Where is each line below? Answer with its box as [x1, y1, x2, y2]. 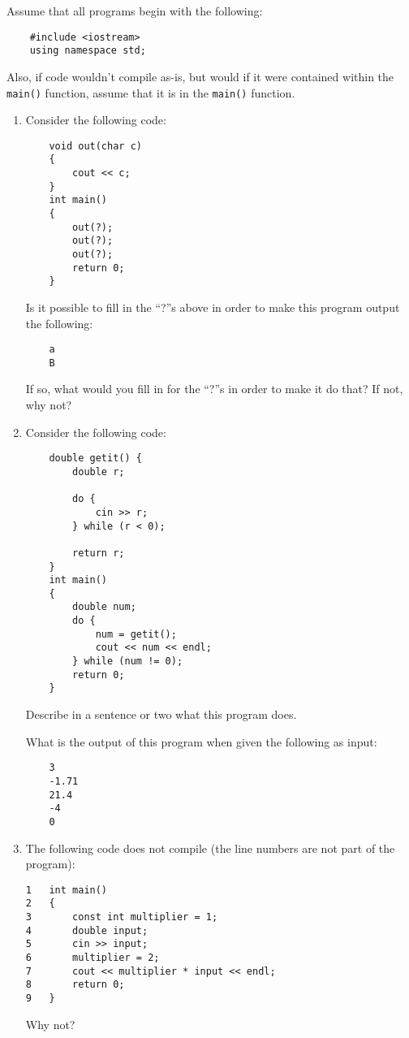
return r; [72, 547, 125, 559]
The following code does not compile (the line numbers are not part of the [25, 839, 395, 856]
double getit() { [49, 452, 142, 465]
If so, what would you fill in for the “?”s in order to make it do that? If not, [25, 380, 403, 397]
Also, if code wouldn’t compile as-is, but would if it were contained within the [6, 67, 394, 84]
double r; [72, 465, 125, 478]
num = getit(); [95, 628, 177, 640]
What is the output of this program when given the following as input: [25, 733, 377, 750]
